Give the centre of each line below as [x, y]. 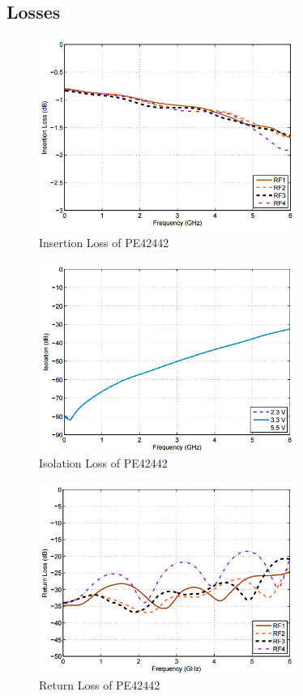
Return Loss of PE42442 [100, 685]
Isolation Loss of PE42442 [103, 463]
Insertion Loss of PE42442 [104, 243]
